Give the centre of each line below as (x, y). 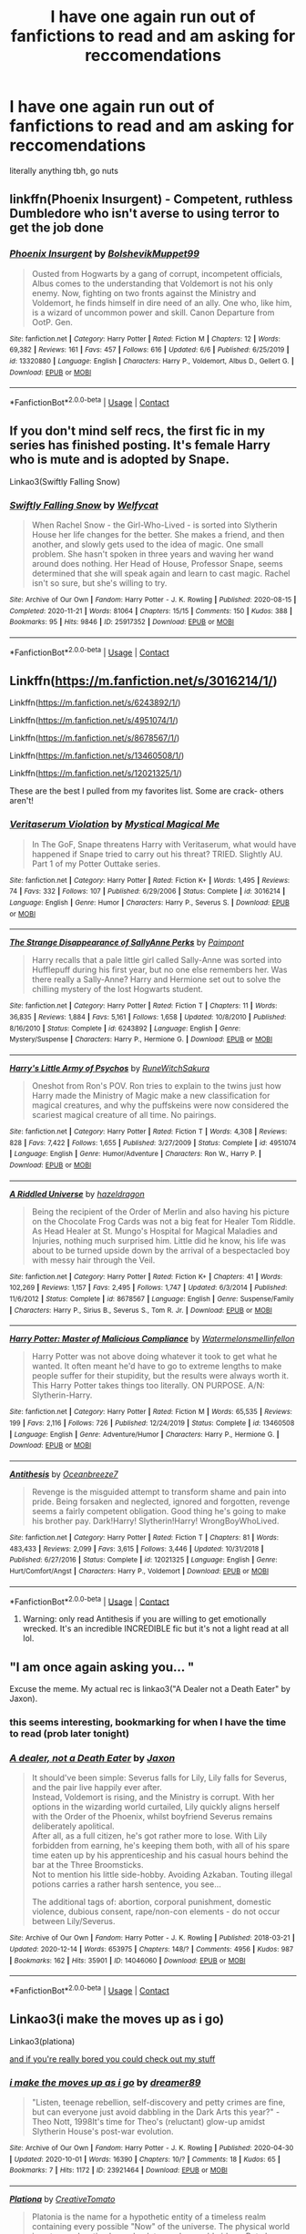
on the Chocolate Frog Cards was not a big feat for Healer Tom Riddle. (163, 1221)
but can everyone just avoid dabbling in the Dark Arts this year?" (153, 2112)
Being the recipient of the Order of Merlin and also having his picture (160, 1211)
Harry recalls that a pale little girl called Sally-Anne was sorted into (157, 960)
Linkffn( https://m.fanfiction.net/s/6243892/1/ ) (95, 702)
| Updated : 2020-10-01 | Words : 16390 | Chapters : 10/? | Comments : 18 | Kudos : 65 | (145, 2159)
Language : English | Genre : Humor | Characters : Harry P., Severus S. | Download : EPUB (149, 903)
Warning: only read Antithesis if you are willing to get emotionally (144, 1619)
